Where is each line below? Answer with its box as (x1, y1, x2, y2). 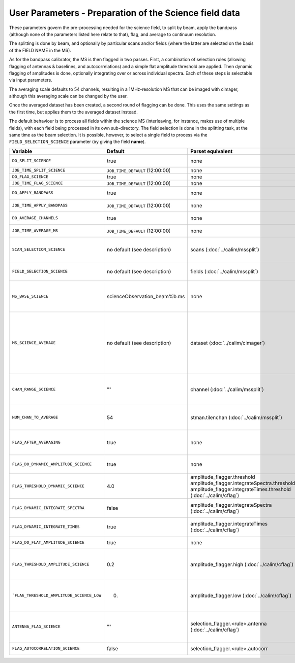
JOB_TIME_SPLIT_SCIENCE (12, 168, 65, 173)
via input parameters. (9, 77, 53, 83)
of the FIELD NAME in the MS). (9, 47, 71, 53)
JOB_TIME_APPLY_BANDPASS (12, 203, 68, 208)
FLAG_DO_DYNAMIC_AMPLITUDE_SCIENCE (12, 461, 92, 467)
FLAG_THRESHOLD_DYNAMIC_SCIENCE (12, 484, 85, 489)
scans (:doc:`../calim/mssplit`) (190, 246, 260, 253)
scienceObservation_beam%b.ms (106, 293, 185, 300)
